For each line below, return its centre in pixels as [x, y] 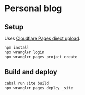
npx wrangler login [25, 52]
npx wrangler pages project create [41, 57]
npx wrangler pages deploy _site [39, 88]
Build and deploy [31, 72]
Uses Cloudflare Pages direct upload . [42, 38]
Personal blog [33, 9]
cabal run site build [27, 83]
